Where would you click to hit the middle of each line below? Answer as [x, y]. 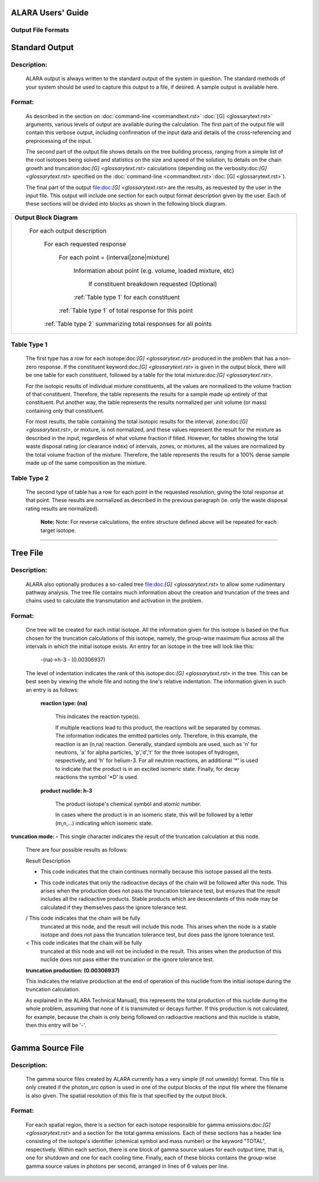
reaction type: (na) [64, 703]
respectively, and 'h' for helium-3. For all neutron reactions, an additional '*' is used [157, 761]
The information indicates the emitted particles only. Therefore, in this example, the [157, 736]
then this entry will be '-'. [56, 1025]
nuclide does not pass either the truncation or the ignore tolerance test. [127, 959]
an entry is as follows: [52, 690]
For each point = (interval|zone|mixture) [114, 257]
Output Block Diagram [46, 217]
